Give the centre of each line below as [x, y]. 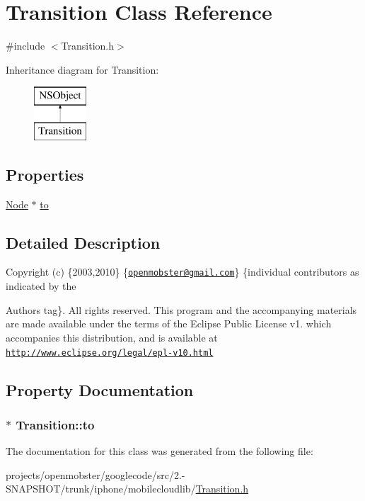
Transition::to [55, 424]
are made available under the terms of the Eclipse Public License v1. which [169, 323]
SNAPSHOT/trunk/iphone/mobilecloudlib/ [101, 489]
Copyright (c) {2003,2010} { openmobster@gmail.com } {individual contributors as [182, 272]
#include [25, 46]
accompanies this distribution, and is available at [112, 337]
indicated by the [41, 286]
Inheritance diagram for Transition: [82, 69]
